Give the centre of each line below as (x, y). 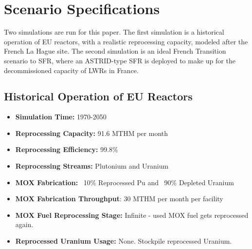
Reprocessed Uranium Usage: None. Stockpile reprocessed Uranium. (124, 241)
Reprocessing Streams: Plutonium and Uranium (92, 166)
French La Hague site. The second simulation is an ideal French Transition (115, 51)
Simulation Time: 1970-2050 (61, 117)
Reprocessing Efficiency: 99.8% (67, 149)
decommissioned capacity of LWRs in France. (71, 70)
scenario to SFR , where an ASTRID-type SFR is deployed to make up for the (120, 60)
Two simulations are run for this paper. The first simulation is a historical (114, 32)
